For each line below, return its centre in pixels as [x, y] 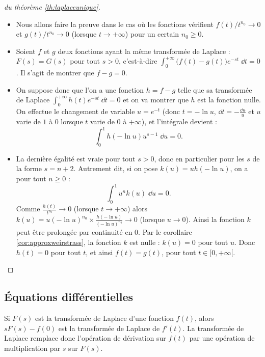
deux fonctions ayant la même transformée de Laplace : [144, 51]
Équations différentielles [69, 297]
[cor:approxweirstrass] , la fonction [69, 242]
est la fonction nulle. [229, 100]
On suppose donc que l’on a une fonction [80, 89]
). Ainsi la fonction [215, 219]
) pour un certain [152, 34]
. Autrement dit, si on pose [116, 168]
